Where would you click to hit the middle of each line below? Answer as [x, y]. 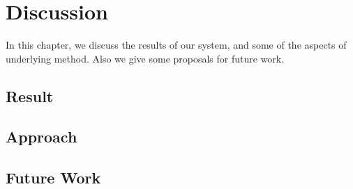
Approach [42, 137]
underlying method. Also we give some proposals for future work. [145, 58]
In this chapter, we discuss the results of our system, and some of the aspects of [176, 45]
